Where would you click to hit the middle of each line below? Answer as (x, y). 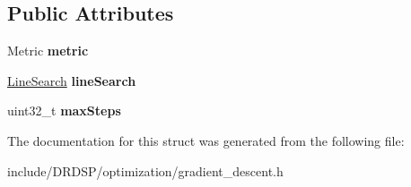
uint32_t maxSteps (64, 110)
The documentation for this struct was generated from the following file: (206, 140)
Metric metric (48, 51)
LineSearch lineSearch (72, 80)
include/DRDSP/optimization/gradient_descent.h (145, 170)
